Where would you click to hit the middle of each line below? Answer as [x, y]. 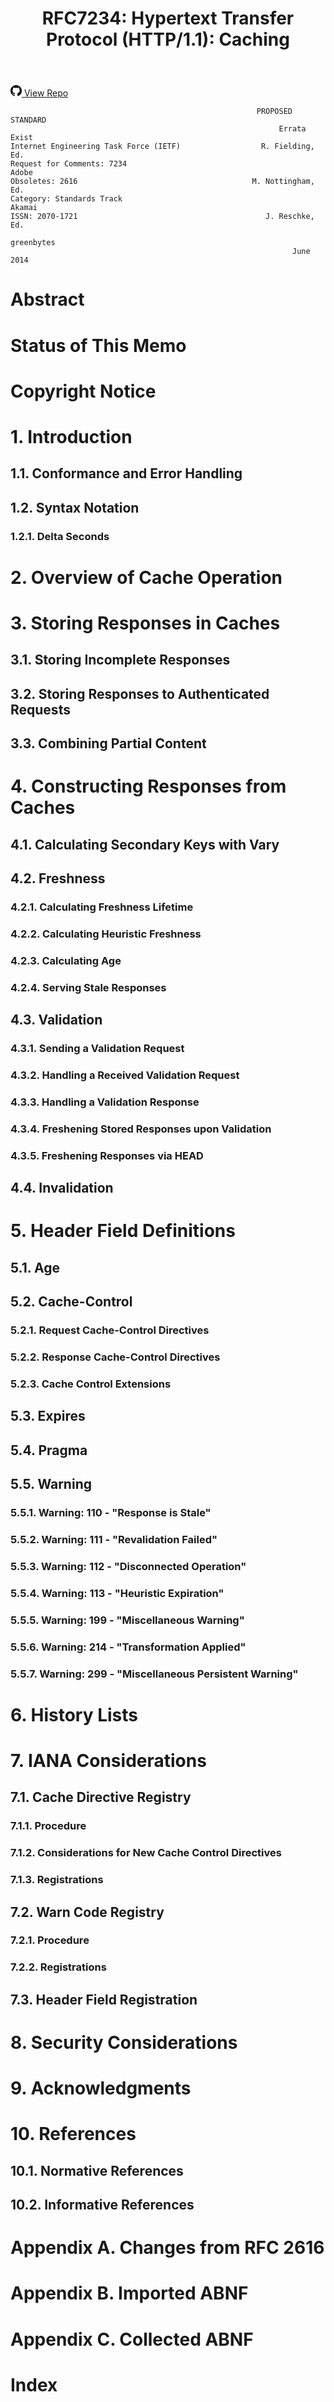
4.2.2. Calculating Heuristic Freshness [106, 934]
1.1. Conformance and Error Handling [126, 473]
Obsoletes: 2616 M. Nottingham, [162, 182]
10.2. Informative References [102, 2205]
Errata [292, 129]
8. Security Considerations [124, 2042]
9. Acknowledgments [101, 2088]
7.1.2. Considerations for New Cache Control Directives [146, 1853]
